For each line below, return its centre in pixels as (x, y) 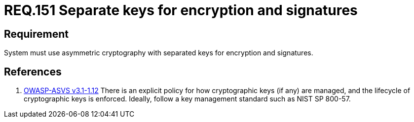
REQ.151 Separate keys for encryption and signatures (181, 10)
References (33, 72)
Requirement (37, 34)
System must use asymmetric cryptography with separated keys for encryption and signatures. (159, 53)
